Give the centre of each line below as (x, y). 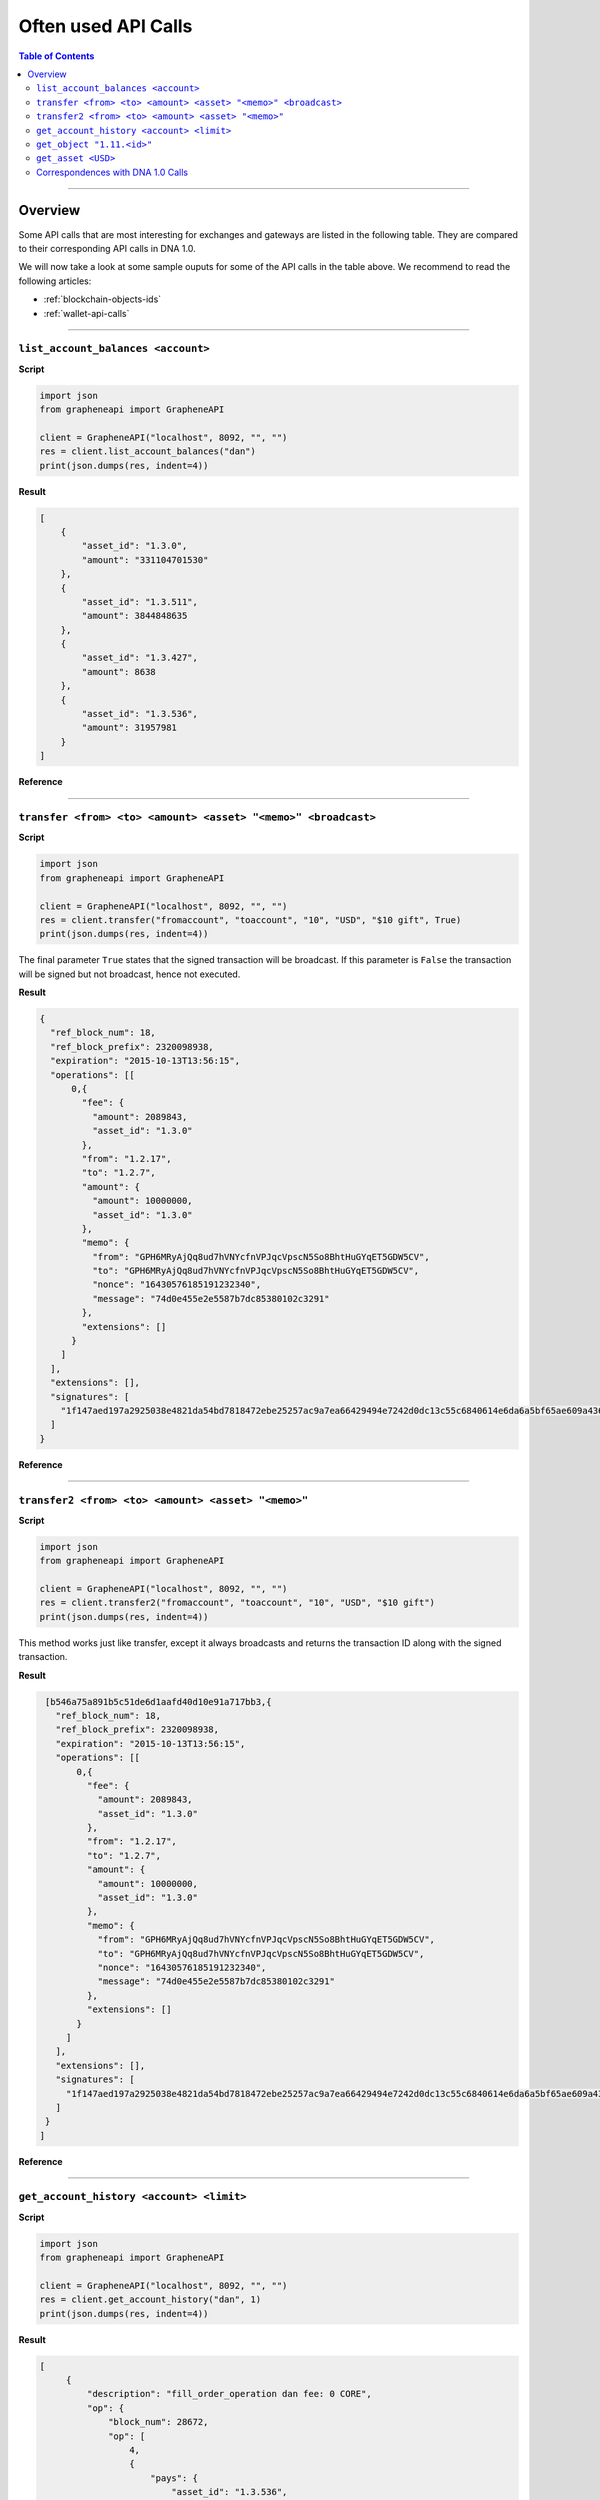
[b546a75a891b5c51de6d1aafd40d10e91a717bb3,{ (158, 1701)
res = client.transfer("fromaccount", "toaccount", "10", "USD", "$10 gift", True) (250, 919)
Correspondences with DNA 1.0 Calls (112, 172)
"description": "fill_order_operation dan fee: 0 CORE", (229, 2394)
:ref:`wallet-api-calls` (86, 313)
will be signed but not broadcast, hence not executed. (129, 974)
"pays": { (174, 2478)
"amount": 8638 (119, 671)
